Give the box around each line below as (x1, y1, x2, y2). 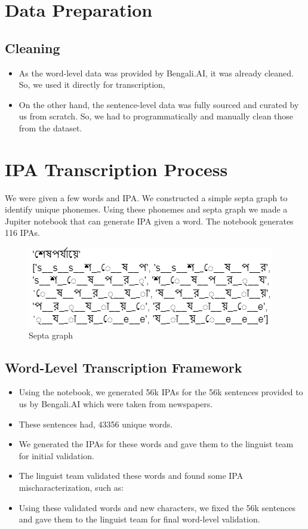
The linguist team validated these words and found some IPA (19, 469, 244, 482)
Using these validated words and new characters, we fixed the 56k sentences (19, 501, 296, 513)
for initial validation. (19, 449, 94, 462)
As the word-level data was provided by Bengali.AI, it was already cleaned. (19, 66, 294, 79)
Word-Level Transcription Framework (5, 358, 242, 376)
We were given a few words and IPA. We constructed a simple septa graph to (5, 191, 288, 204)
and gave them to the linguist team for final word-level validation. (19, 513, 260, 525)
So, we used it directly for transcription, (19, 78, 165, 91)
